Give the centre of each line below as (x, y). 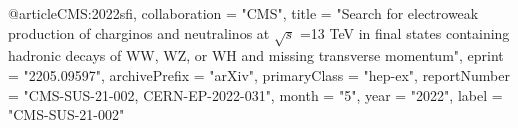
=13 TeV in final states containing (404, 32)
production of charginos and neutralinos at (139, 32)
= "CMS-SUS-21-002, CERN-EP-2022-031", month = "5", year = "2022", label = (255, 94)
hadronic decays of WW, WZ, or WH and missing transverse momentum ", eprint (256, 55)
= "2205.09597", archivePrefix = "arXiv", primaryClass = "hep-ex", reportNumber (259, 74)
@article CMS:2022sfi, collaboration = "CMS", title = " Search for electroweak (243, 13)
